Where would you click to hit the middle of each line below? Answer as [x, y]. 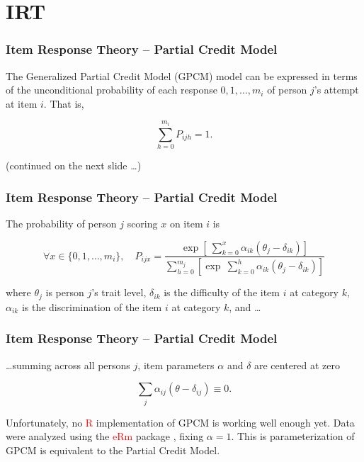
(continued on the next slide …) [74, 165]
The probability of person [61, 223]
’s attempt [336, 90]
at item [22, 103]
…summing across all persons [68, 365]
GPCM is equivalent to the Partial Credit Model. [113, 450]
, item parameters [176, 365]
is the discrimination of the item [92, 306]
